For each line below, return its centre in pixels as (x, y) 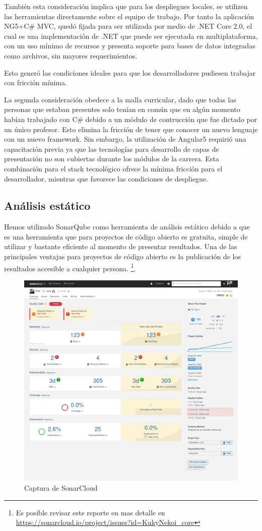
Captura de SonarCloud (61, 488)
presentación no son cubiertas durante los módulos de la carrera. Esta (112, 159)
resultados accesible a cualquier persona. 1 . (70, 267)
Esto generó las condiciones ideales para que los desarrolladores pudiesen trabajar (130, 72)
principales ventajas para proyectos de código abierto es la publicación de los (122, 256)
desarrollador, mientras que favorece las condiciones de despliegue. (106, 178)
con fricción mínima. (36, 82)
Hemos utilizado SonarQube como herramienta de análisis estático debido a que (127, 227)
